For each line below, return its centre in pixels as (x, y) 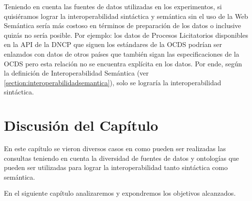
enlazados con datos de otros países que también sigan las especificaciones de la (122, 54)
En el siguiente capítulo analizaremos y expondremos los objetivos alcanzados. (120, 193)
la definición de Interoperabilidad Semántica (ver (76, 73)
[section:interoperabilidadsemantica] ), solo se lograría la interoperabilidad (113, 82)
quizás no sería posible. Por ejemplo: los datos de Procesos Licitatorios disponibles (126, 35)
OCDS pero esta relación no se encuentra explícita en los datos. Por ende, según (123, 63)
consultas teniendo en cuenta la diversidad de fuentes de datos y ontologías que (122, 158)
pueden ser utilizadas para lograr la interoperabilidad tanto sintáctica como (116, 167)
